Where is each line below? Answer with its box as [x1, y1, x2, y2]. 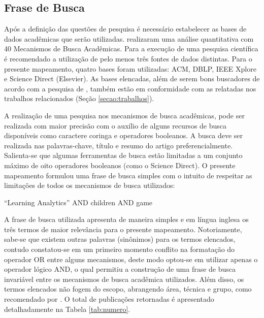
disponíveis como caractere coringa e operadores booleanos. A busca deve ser [4, 130, 243, 141]
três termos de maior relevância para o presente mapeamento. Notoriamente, [4, 224, 242, 234]
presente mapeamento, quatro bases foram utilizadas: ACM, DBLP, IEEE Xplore [4, 63, 256, 74]
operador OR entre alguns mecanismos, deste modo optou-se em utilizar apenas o [4, 253, 258, 264]
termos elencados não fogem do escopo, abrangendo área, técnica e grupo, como [4, 283, 252, 294]
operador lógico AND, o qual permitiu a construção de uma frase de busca [4, 264, 236, 274]
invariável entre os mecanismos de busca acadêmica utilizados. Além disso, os [4, 273, 244, 284]
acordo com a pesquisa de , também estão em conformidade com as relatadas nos [4, 83, 256, 93]
